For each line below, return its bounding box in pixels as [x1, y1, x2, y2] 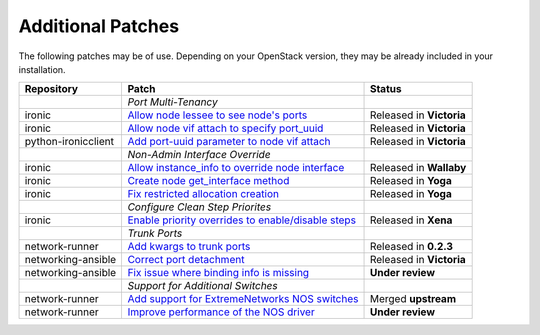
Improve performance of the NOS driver [127, 305, 315, 319]
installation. [18, 63, 66, 75]
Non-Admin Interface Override [127, 148, 271, 162]
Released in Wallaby [369, 161, 467, 175]
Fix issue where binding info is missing [127, 266, 310, 280]
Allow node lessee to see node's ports [127, 108, 308, 122]
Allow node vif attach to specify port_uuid [127, 121, 324, 135]
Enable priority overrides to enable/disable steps [127, 213, 357, 227]
